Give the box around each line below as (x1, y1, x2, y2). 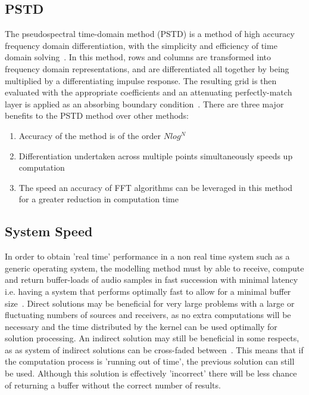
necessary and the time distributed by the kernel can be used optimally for (5, 320, 277, 332)
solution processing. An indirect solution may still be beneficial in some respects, (5, 332, 299, 344)
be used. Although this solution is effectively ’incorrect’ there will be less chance (5, 367, 297, 379)
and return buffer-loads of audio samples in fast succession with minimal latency (5, 273, 298, 286)
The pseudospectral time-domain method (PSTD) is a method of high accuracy (5, 27, 295, 40)
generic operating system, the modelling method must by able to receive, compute (5, 261, 304, 274)
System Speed (5, 222, 93, 240)
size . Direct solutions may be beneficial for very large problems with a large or (5, 297, 295, 309)
